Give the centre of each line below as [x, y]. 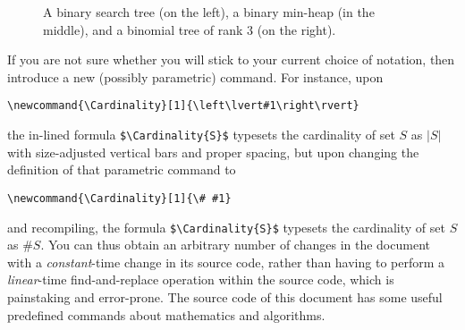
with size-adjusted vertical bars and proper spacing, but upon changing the [213, 152]
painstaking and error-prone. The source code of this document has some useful [225, 296]
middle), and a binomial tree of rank [143, 29]
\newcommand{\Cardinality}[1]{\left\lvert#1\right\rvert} [183, 106]
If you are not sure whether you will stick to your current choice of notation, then [231, 59]
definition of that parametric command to [122, 169]
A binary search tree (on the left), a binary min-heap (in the [209, 12]
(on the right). [296, 29]
